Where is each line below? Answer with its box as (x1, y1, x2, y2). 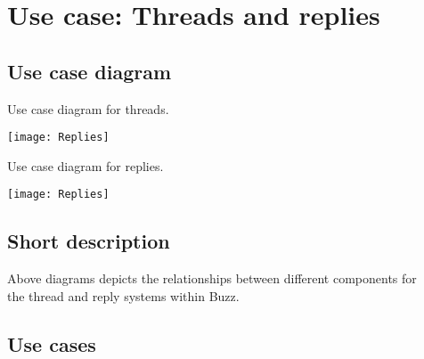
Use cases (7, 330, 96, 357)
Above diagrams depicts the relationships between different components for (7, 269, 417, 288)
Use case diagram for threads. (7, 99, 169, 118)
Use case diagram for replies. (7, 156, 164, 175)
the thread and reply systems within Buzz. (7, 286, 240, 305)
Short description (7, 227, 170, 255)
